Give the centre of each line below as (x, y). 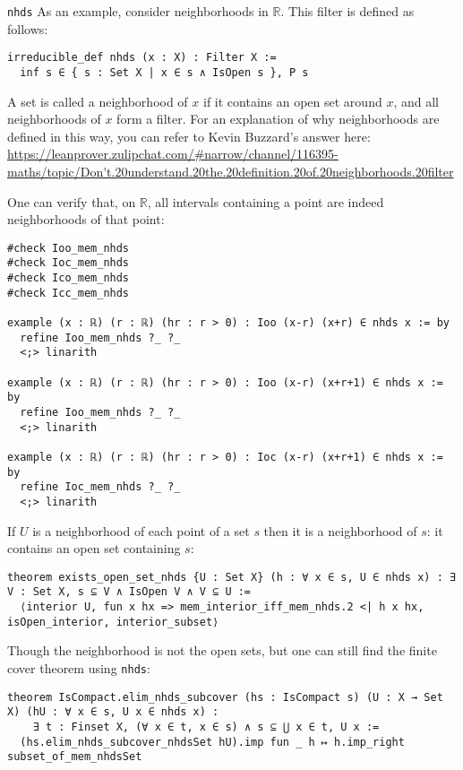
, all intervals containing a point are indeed (266, 201)
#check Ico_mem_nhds (69, 278)
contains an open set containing (94, 548)
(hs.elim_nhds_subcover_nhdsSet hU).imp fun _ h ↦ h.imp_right (212, 742)
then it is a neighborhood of (340, 530)
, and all (416, 101)
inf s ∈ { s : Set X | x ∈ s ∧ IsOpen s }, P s (164, 72)
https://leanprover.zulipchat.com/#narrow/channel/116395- (173, 154)
